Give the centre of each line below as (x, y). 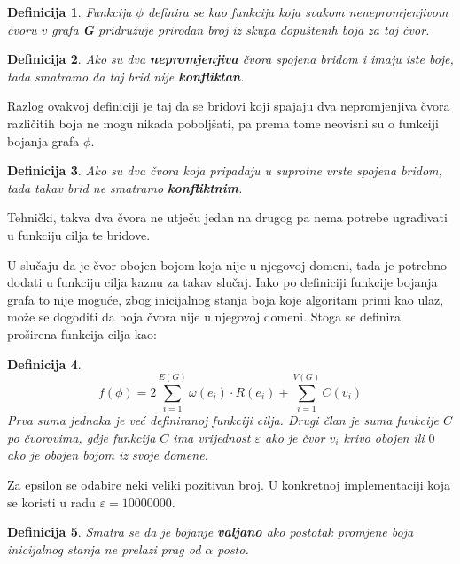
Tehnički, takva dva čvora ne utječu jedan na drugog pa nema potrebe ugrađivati (227, 217)
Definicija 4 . (44, 363)
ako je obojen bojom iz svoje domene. (108, 455)
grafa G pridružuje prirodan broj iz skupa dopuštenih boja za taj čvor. (241, 29)
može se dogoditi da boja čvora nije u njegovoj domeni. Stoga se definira (204, 317)
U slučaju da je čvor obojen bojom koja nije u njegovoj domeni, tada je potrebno (227, 264)
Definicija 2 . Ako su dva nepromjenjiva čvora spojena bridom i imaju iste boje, (230, 59)
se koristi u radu (51, 502)
